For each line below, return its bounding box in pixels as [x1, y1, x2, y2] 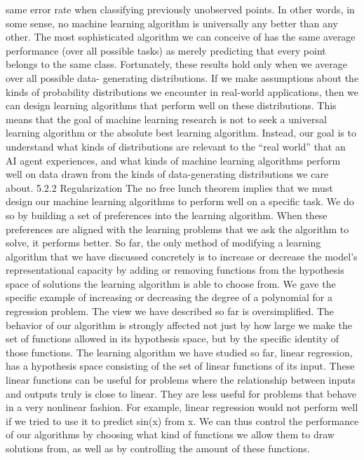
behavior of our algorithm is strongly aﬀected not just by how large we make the [6, 317, 352, 332]
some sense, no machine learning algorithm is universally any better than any [6, 15, 338, 30]
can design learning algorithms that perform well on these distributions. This [6, 98, 337, 113]
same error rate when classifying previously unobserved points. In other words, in [6, 2, 355, 16]
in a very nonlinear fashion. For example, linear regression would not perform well [6, 400, 358, 414]
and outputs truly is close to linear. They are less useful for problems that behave [6, 386, 357, 400]
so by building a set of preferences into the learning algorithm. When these [6, 207, 328, 222]
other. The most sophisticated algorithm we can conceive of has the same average [6, 29, 356, 44]
